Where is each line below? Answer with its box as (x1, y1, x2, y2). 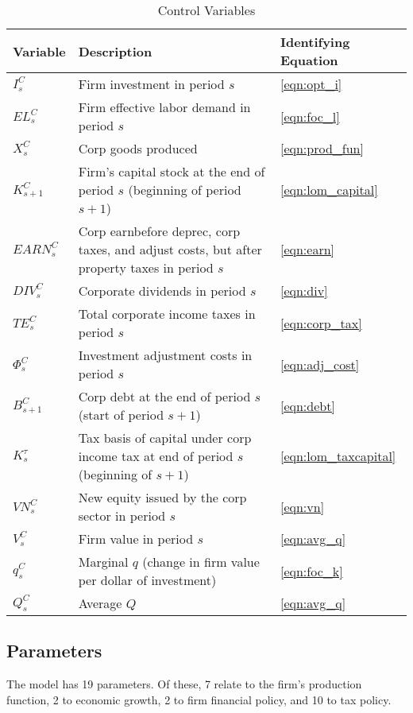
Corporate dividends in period (78, 281, 246, 300)
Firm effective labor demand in (78, 98, 251, 116)
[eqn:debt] (280, 396, 335, 415)
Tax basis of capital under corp (78, 428, 252, 447)
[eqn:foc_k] (280, 561, 343, 580)
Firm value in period (78, 529, 194, 548)
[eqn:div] (280, 281, 328, 300)
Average (78, 594, 122, 612)
